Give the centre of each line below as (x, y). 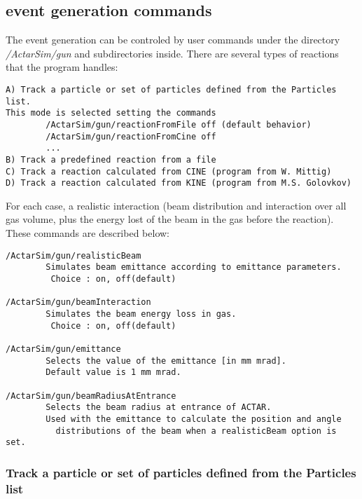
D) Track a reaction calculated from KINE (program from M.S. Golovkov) (179, 183)
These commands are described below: (88, 233)
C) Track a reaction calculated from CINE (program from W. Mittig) (169, 171)
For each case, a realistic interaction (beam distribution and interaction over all (176, 205)
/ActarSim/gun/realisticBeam (74, 255)
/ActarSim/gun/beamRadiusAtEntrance (91, 396)
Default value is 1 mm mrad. (113, 372)
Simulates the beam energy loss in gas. (141, 314)
